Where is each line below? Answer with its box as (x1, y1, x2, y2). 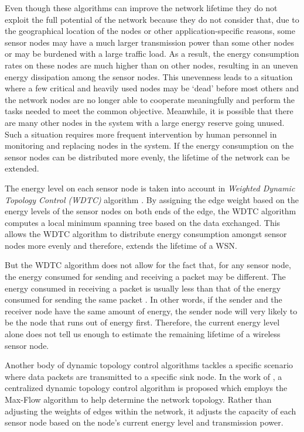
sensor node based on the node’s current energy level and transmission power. (5, 416, 283, 428)
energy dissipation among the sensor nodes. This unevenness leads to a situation (5, 70, 293, 83)
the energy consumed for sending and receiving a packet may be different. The (5, 270, 286, 283)
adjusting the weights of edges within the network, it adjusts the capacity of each (5, 404, 296, 417)
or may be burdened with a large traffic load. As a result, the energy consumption (5, 47, 299, 60)
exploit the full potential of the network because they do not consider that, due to (5, 13, 299, 25)
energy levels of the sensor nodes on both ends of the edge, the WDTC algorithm (5, 205, 296, 217)
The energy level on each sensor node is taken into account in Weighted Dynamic (5, 181, 295, 194)
